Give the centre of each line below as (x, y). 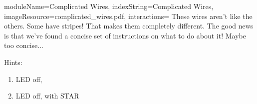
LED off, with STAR (47, 96)
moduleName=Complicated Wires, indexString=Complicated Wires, (109, 6)
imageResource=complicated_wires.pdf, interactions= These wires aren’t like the (128, 16)
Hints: (13, 62)
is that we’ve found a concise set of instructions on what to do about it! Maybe (125, 35)
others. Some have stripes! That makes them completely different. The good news (129, 26)
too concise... (24, 45)
